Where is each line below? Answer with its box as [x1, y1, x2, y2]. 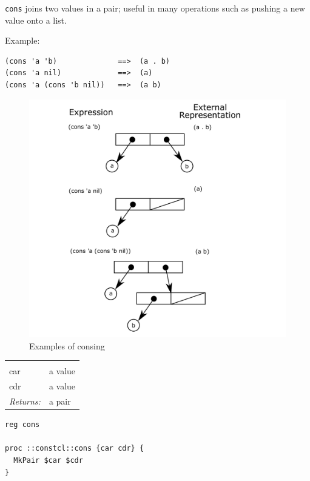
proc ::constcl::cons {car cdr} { [5, 444, 144, 453]
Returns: [9, 395, 41, 408]
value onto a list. [5, 13, 67, 26]
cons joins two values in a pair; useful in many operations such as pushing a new [5, 2, 305, 14]
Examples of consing [29, 339, 105, 352]
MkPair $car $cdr [13, 456, 83, 465]
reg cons [5, 420, 40, 429]
